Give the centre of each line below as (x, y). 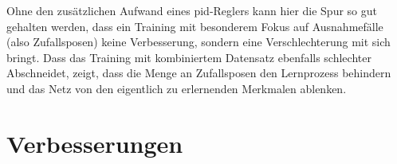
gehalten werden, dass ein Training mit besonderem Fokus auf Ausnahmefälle (195, 26)
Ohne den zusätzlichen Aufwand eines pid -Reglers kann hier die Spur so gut (192, 10)
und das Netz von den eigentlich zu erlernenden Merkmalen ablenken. (177, 88)
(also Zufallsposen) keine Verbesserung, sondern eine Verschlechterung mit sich (198, 42)
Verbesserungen (95, 143)
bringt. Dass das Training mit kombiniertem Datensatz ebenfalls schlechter (189, 57)
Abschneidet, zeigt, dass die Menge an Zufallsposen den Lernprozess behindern (199, 73)
